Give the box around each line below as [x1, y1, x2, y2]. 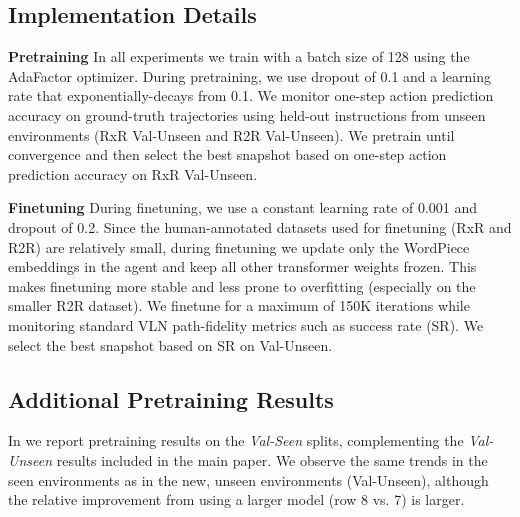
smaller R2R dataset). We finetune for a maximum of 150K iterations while [8, 295, 470, 316]
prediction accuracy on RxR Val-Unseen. [8, 163, 258, 184]
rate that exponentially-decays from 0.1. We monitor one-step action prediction [8, 85, 494, 106]
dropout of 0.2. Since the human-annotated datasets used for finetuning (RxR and [8, 216, 512, 237]
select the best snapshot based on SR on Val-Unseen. [8, 334, 333, 355]
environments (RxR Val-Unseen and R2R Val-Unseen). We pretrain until [8, 124, 455, 145]
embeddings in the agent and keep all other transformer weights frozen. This [8, 256, 477, 277]
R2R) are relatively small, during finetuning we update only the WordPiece [8, 236, 470, 257]
